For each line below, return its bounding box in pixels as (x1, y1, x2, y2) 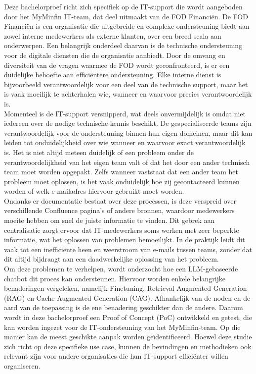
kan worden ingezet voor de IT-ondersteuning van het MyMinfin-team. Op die (4, 321, 241, 332)
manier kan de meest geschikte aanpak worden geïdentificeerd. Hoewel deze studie (4, 331, 252, 342)
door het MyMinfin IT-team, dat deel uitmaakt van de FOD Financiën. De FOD (4, 11, 248, 21)
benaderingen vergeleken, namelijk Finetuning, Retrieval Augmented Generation (4, 283, 247, 293)
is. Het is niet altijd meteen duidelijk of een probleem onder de (4, 147, 194, 157)
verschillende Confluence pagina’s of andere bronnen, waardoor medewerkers (4, 205, 235, 215)
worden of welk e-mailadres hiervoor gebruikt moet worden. (4, 186, 184, 196)
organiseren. (4, 360, 41, 371)
